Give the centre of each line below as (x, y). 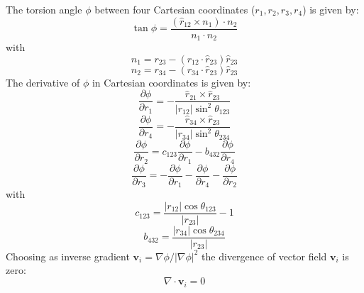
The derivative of (43, 82)
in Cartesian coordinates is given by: (171, 82)
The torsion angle (44, 9)
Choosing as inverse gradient (68, 256)
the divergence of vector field (264, 256)
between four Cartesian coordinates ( (175, 9)
